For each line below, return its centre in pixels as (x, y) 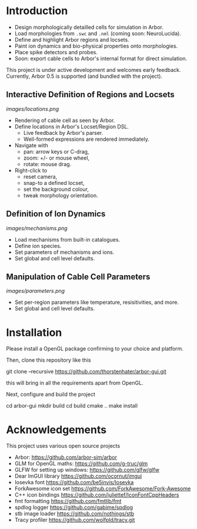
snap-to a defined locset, (54, 183)
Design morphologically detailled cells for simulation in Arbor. (89, 27)
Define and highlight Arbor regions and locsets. (72, 39)
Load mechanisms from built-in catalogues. (67, 239)
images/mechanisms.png (37, 228)
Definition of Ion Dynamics (56, 214)
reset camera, (40, 176)
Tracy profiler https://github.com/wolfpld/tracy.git (75, 520)
